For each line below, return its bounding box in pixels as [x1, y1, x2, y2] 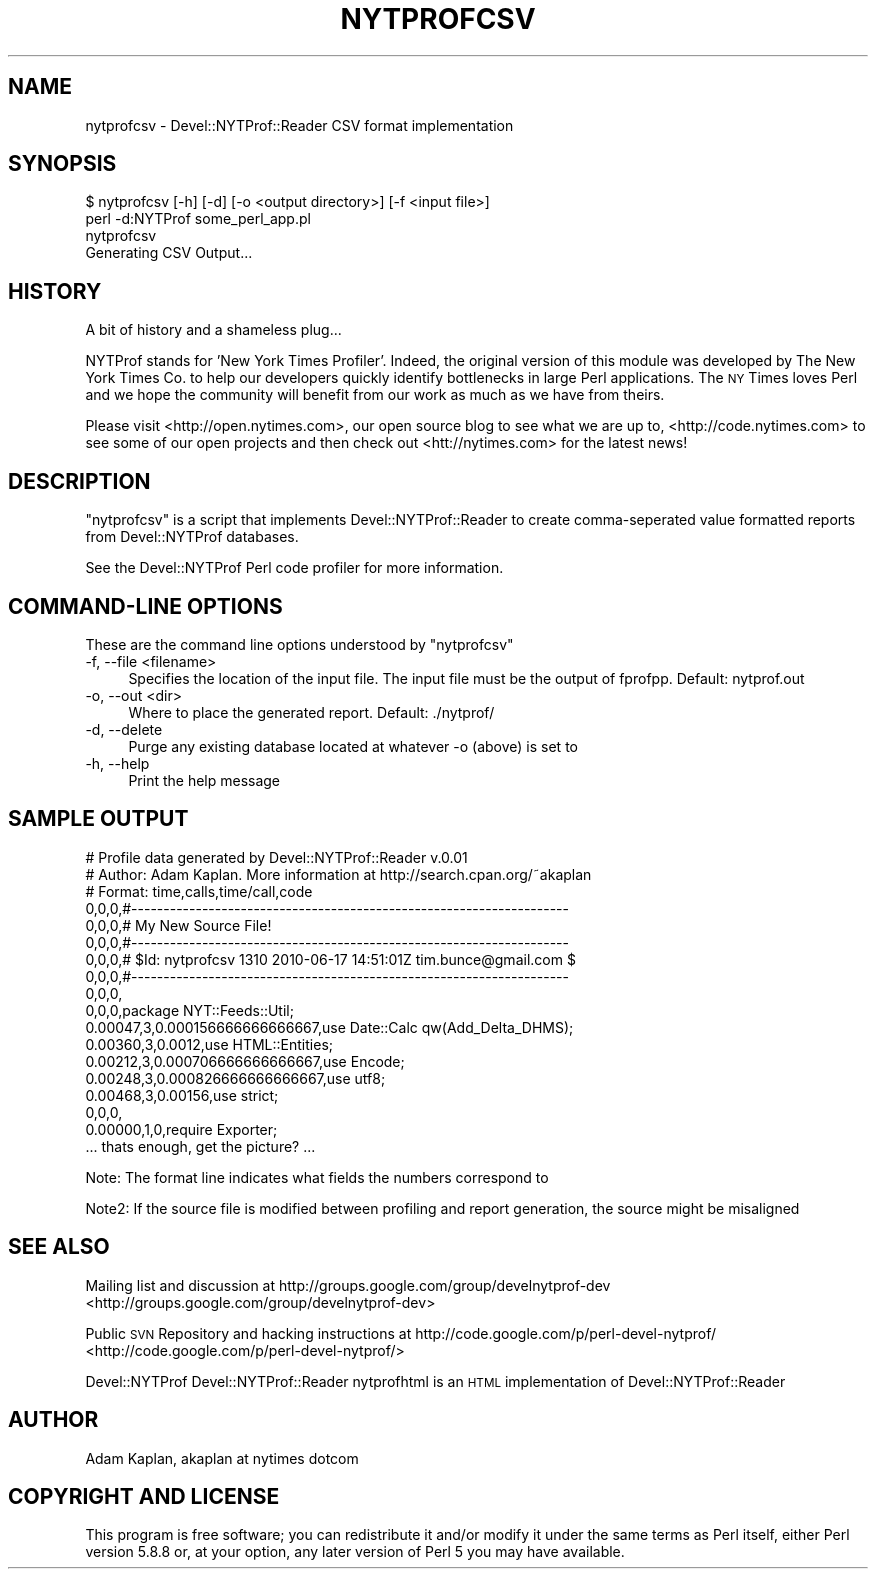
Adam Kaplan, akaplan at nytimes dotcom [85, 1449, 359, 1467]
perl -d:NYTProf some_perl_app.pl [85, 210, 311, 228]
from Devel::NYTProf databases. [85, 528, 299, 546]
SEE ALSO [8, 1234, 110, 1260]
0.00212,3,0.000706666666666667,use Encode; [85, 1052, 405, 1070]
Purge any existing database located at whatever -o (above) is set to [128, 737, 578, 755]
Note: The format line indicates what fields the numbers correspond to [85, 1168, 549, 1186]
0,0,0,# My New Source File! [85, 916, 272, 934]
